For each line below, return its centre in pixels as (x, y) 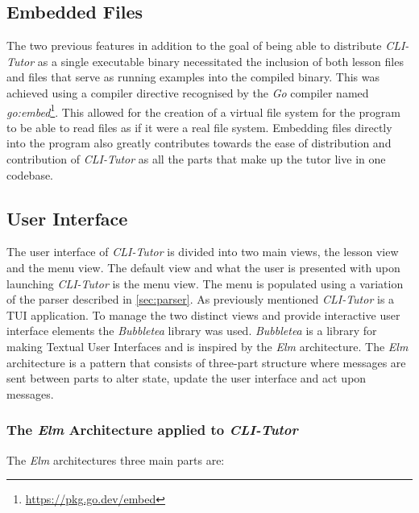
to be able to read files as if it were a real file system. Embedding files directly (199, 127)
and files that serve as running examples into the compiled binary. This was (193, 77)
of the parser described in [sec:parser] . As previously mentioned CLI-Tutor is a (201, 299)
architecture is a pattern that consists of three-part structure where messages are (206, 362)
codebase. (30, 174)
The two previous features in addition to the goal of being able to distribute (194, 46)
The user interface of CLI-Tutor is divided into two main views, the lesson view (203, 252)
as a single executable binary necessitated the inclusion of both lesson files (220, 61)
